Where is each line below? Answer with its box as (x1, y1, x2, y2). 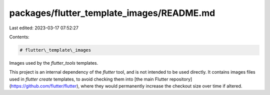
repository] (169, 76, 192, 82)
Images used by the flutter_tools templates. (9, 60, 98, 66)
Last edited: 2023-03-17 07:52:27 (9, 25, 78, 31)
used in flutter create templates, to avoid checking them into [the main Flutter (9, 76, 168, 82)
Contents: (9, 34, 29, 40)
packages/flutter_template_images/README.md (9, 7, 215, 18)
